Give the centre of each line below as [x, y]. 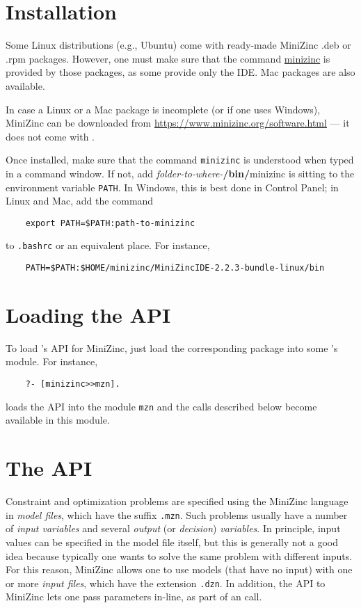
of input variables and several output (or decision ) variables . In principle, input [173, 528]
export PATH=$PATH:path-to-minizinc [110, 223]
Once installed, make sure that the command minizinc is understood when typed [180, 160]
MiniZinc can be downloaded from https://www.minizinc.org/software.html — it [178, 123]
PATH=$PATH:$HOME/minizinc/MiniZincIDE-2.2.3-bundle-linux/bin [175, 268]
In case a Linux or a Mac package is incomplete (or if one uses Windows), [163, 109]
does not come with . [50, 136]
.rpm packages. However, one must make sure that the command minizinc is [168, 58]
